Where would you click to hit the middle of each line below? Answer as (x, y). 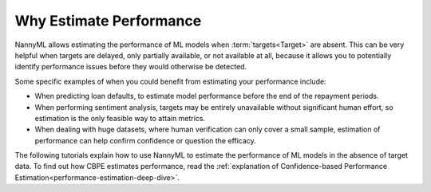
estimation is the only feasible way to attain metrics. (120, 118)
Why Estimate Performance (108, 21)
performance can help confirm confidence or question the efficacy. (146, 140)
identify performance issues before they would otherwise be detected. (131, 67)
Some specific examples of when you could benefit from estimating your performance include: (170, 81)
